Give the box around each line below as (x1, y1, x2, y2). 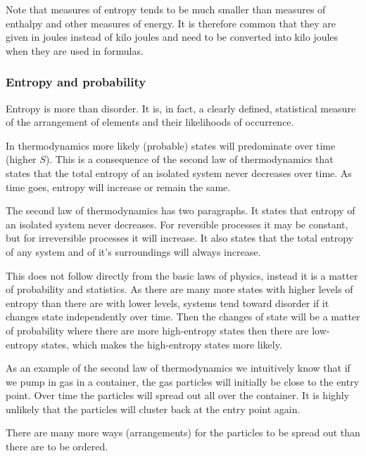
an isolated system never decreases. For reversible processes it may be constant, (6, 216, 348, 231)
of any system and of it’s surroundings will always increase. (6, 244, 261, 259)
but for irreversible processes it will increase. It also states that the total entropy (6, 230, 353, 245)
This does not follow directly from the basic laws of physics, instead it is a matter (6, 268, 358, 282)
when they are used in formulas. (6, 43, 144, 58)
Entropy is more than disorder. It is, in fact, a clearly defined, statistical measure (6, 100, 356, 115)
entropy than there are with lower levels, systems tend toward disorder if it (6, 295, 329, 310)
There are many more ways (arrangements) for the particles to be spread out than (6, 425, 360, 440)
